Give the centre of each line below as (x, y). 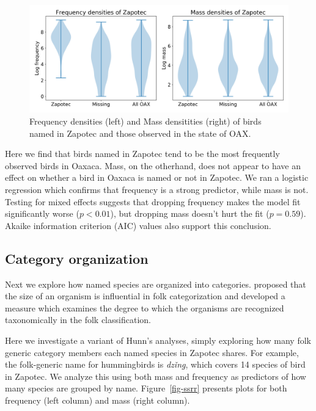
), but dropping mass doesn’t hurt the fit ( (190, 213)
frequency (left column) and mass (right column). (97, 400)
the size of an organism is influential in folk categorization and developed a (145, 296)
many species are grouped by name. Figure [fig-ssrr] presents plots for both (146, 388)
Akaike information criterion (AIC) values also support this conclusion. (138, 225)
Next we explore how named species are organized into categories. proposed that (156, 284)
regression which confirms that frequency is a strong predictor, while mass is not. (157, 189)
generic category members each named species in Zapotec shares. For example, (152, 352)
